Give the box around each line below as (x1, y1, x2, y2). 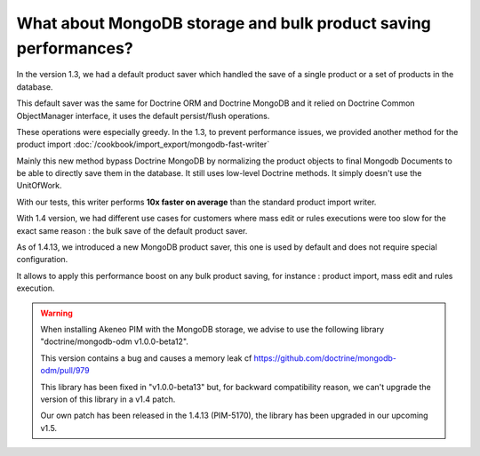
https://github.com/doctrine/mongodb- (253, 352, 397, 364)
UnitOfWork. (16, 180, 62, 191)
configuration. (16, 254, 68, 265)
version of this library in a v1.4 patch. (40, 394, 176, 404)
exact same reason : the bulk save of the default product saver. (16, 225, 248, 236)
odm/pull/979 (40, 365, 90, 376)
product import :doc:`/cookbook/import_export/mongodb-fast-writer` (16, 139, 270, 150)
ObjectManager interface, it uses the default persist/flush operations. (16, 110, 270, 121)
